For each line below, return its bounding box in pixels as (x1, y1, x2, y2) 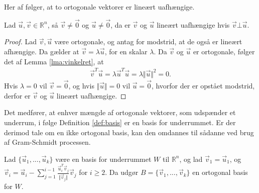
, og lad (179, 153, 203, 164)
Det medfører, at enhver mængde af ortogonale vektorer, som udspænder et (4, 107, 236, 118)
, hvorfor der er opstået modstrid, (151, 80, 255, 91)
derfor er (4, 90, 31, 101)
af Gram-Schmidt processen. (4, 137, 91, 147)
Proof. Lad (4, 36, 37, 47)
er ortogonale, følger (193, 46, 255, 56)
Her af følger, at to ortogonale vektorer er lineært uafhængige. (4, 2, 195, 12)
